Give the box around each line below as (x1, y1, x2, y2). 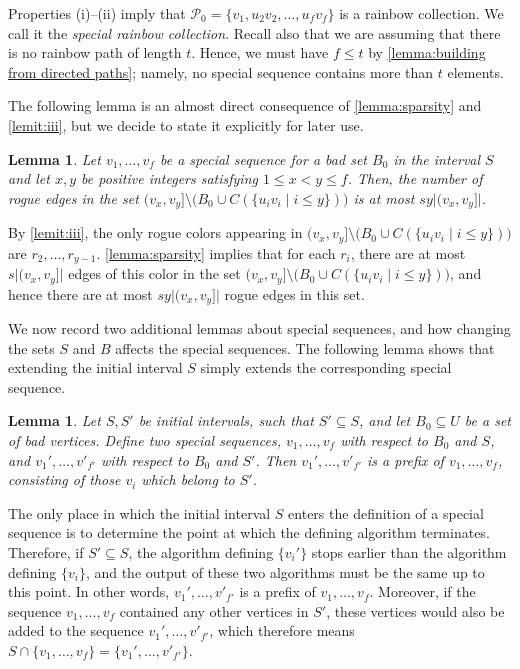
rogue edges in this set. (224, 283, 365, 304)
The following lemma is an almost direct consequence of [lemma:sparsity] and (8, 95, 482, 116)
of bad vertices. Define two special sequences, (8, 429, 282, 450)
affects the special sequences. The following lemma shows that (115, 337, 495, 358)
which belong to (141, 469, 235, 490)
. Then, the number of (347, 168, 483, 189)
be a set (464, 410, 511, 431)
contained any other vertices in (119, 600, 309, 621)
